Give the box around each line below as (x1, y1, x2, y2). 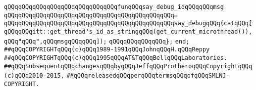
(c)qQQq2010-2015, (4, 72, 64, 80)
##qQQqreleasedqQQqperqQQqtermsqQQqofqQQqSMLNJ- (66, 72, 230, 80)
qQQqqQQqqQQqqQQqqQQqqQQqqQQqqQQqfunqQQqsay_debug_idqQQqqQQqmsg (4, 3, 224, 10)
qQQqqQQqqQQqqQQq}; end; (109, 38, 190, 45)
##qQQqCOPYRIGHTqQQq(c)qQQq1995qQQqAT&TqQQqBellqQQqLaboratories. (4, 54, 228, 61)
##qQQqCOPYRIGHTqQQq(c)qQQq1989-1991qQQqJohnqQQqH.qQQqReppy (4, 46, 210, 53)
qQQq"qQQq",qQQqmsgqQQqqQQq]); (4, 38, 107, 45)
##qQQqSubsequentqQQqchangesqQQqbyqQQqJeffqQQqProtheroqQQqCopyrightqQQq (4, 62, 253, 70)
